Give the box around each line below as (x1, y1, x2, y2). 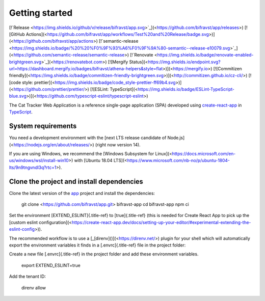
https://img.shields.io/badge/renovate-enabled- (157, 52, 254, 58)
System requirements (9, 122, 77, 130)
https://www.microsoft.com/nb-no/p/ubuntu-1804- (127, 158, 230, 164)
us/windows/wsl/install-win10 (9, 158, 69, 164)
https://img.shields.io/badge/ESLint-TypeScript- (137, 86, 235, 92)
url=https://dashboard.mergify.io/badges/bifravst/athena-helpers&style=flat (9, 65, 163, 71)
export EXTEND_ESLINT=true (21, 262, 81, 268)
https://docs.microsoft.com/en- (172, 150, 236, 157)
